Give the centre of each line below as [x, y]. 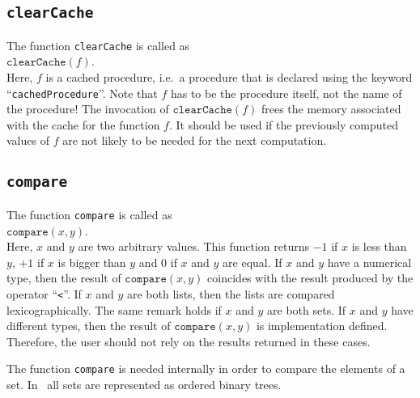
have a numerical [369, 262]
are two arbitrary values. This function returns [193, 246]
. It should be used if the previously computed [283, 124]
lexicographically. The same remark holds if [114, 309]
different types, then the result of [89, 326]
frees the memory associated [331, 109]
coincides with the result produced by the [310, 278]
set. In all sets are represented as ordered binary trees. [144, 384]
